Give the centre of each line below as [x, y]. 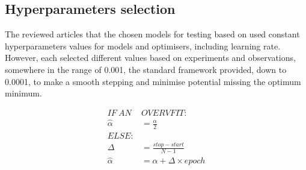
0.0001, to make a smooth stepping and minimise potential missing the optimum [153, 81]
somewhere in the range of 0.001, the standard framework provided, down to [146, 69]
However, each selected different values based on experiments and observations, [150, 58]
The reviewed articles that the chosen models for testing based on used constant [152, 34]
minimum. [23, 93]
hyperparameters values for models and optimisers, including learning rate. [143, 46]
